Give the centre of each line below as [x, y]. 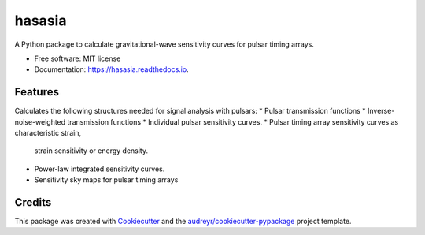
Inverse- [381, 111]
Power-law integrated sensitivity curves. [100, 169]
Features [37, 92]
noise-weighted [40, 121]
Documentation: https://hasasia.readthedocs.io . [111, 69]
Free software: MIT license [78, 58]
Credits [33, 202]
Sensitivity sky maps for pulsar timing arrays [106, 180]
